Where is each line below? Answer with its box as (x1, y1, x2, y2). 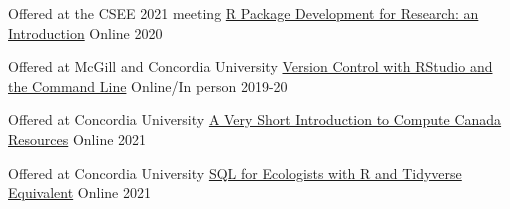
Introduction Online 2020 (8, 22, 163, 43)
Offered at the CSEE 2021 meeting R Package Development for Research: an (8, 3, 479, 23)
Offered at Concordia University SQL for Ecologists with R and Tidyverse (8, 162, 462, 183)
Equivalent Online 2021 (8, 182, 151, 203)
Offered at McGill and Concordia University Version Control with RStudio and (8, 56, 493, 77)
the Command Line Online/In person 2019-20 (8, 75, 288, 96)
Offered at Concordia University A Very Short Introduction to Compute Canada (8, 109, 502, 130)
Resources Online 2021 (8, 128, 147, 149)
